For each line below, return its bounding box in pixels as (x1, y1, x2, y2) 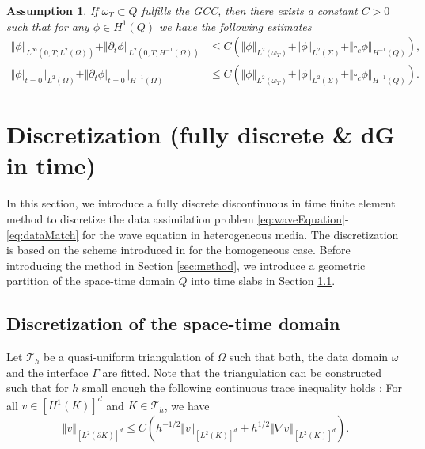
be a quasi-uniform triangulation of (44, 348, 214, 365)
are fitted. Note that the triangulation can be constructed (102, 363, 381, 380)
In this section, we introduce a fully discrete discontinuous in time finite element (6, 195, 396, 211)
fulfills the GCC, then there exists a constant (141, 2, 358, 18)
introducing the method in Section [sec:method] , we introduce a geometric (6, 257, 366, 273)
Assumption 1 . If (6, 2, 98, 18)
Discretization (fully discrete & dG (6, 118, 395, 150)
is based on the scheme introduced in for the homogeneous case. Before (6, 242, 351, 258)
